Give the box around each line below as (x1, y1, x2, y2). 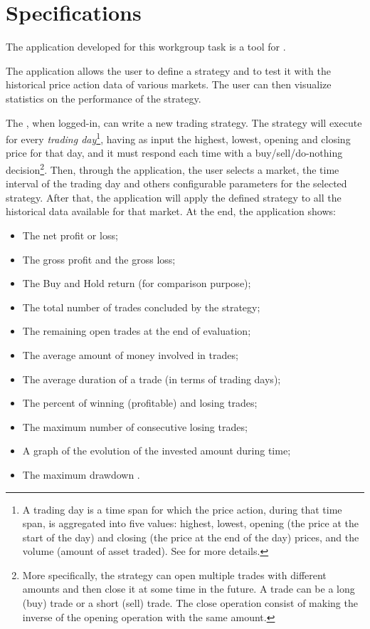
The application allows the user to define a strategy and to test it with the (6, 63, 331, 78)
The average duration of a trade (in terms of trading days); (22, 371, 281, 386)
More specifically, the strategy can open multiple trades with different (22, 567, 327, 582)
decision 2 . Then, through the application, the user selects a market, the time (6, 160, 339, 177)
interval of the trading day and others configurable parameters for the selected (6, 176, 347, 191)
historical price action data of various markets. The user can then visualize (6, 77, 332, 92)
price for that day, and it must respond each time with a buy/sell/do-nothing (6, 145, 343, 160)
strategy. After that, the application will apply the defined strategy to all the (6, 189, 342, 204)
